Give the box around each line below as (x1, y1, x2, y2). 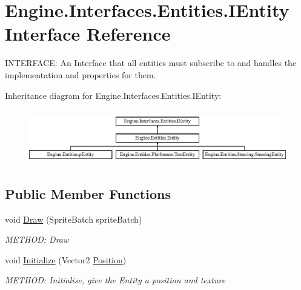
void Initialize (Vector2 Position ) (5, 253, 127, 266)
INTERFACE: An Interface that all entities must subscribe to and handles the (5, 56, 297, 69)
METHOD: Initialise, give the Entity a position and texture (5, 274, 226, 286)
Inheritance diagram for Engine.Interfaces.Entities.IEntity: (5, 89, 222, 101)
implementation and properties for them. (5, 68, 156, 81)
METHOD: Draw (5, 233, 69, 246)
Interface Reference (5, 21, 171, 46)
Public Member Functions (5, 184, 171, 203)
